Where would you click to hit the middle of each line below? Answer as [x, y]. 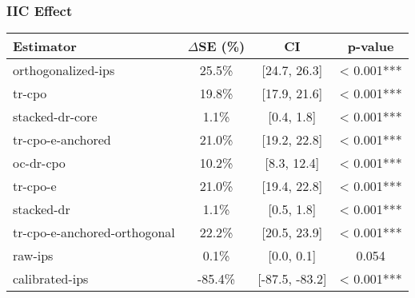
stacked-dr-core [55, 117]
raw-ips [33, 256]
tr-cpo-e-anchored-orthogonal [94, 232]
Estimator [45, 46]
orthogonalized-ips [64, 70]
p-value [371, 46]
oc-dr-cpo [39, 163]
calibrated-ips [51, 279]
